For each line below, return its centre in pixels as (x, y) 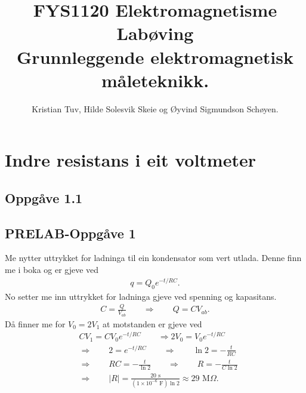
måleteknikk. (155, 80)
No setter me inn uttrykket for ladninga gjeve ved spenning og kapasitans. (141, 296)
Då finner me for (35, 323)
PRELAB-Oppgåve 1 (70, 233)
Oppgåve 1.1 (44, 197)
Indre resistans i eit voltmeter (130, 160)
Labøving (155, 33)
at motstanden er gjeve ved (152, 323)
